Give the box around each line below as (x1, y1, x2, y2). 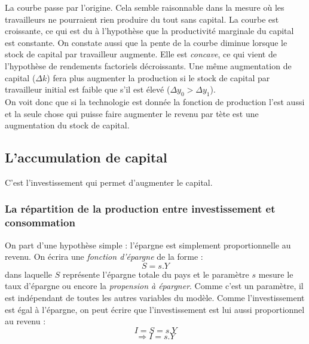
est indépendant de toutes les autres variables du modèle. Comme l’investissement (5, 291, 305, 304)
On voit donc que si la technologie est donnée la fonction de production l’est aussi (5, 95, 305, 107)
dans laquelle (5, 268, 53, 280)
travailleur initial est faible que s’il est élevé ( (5, 83, 170, 96)
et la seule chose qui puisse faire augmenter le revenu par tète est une (5, 107, 259, 119)
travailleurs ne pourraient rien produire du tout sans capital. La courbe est (5, 13, 279, 25)
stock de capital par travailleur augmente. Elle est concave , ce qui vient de (5, 48, 277, 60)
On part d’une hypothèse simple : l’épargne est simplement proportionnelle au (5, 238, 291, 251)
